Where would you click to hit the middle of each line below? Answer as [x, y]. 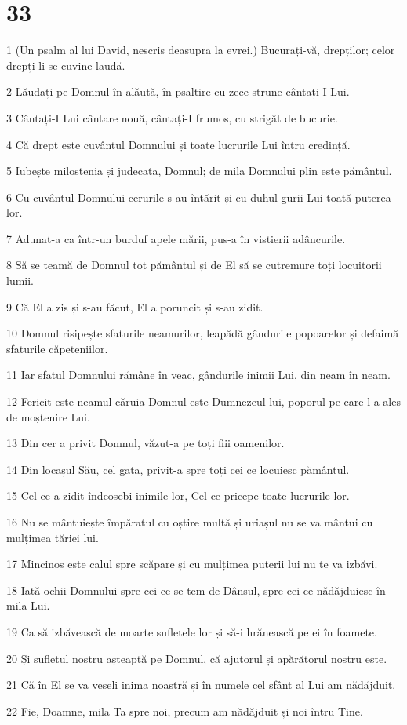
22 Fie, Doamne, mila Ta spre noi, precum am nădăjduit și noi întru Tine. [185, 710]
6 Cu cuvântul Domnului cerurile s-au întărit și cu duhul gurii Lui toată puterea [199, 197]
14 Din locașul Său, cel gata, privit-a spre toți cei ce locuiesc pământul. [178, 469]
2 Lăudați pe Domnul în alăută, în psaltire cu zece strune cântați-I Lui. [178, 91]
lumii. [20, 281]
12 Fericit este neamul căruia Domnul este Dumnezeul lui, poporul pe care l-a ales [203, 401]
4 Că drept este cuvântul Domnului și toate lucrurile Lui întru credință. [178, 144]
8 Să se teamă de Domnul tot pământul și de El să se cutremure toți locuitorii [194, 265]
